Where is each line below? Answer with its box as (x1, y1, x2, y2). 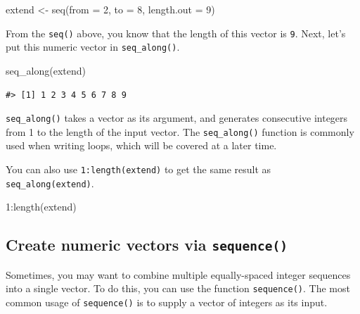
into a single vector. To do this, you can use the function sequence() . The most (6, 281, 350, 296)
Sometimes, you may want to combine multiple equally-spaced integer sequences (6, 267, 351, 282)
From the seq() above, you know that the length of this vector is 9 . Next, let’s (6, 25, 346, 40)
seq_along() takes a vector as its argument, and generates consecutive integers (6, 111, 348, 125)
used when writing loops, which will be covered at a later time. (6, 138, 277, 153)
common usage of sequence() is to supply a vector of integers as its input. (6, 294, 328, 309)
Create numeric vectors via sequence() (6, 234, 288, 256)
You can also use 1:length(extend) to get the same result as (6, 162, 271, 176)
